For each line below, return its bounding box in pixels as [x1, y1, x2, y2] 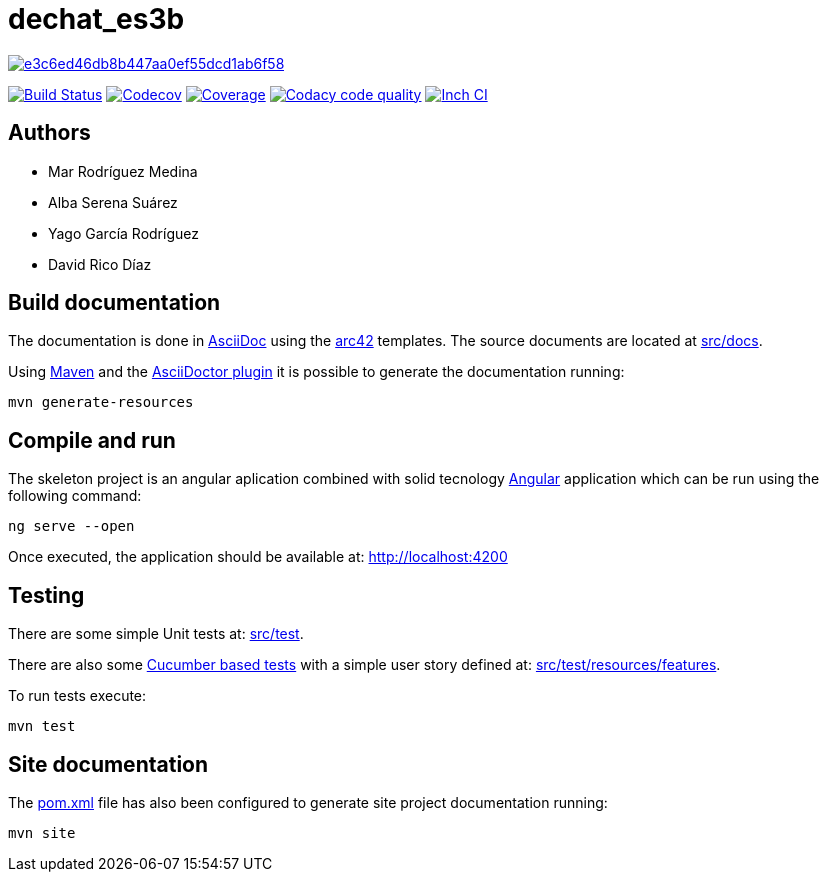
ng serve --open [8, 518, 135, 535]
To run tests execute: [8, 687, 147, 705]
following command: [8, 487, 142, 505]
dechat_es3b [8, 2, 185, 36]
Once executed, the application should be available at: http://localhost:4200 [8, 548, 508, 566]
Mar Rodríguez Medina [48, 162, 198, 180]
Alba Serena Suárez [48, 193, 178, 211]
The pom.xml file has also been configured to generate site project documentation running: [8, 793, 608, 811]
